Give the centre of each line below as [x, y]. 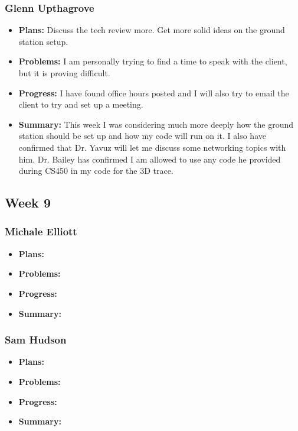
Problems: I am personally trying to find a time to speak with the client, [153, 61]
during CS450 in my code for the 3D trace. [96, 171]
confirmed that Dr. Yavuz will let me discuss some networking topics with [152, 147]
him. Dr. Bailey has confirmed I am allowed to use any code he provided [150, 159]
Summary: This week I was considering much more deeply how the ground [156, 124]
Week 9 [28, 202]
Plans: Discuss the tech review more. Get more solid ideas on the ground [152, 30]
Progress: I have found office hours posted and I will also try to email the [154, 93]
